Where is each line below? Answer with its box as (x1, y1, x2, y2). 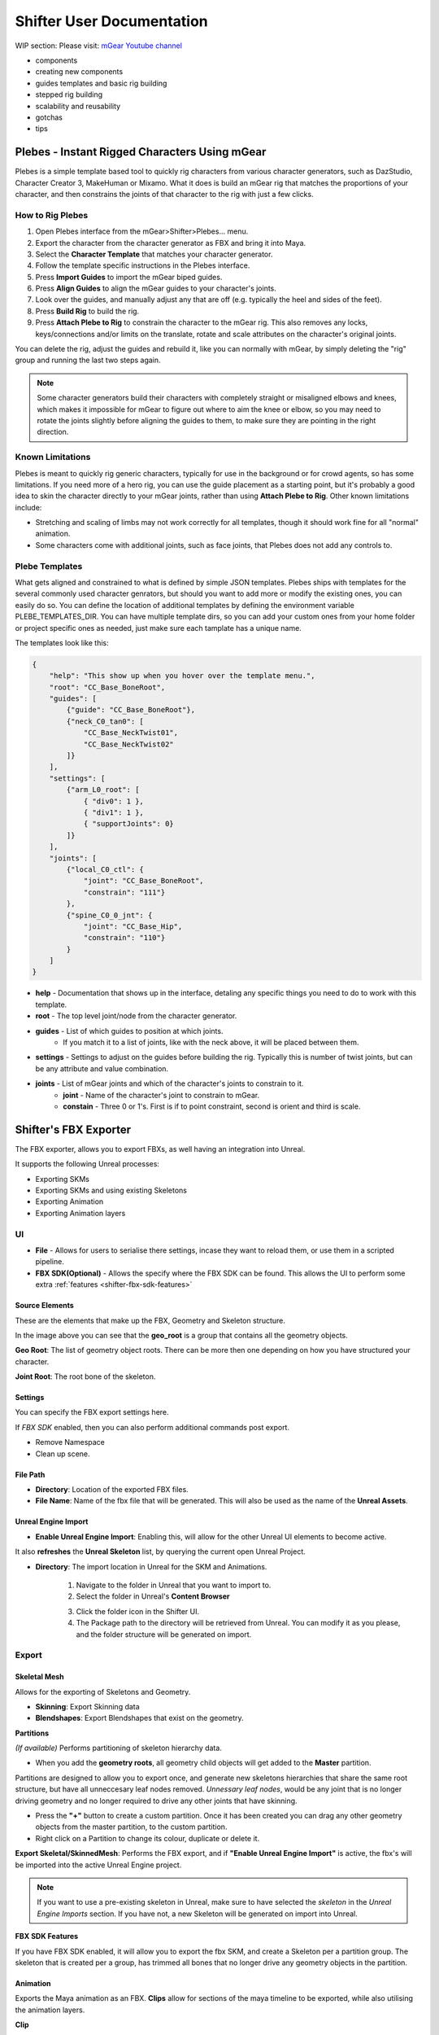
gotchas (35, 112, 63, 122)
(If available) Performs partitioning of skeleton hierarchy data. (15, 1743, 223, 1753)
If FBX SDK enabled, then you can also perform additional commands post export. (15, 1422, 290, 1432)
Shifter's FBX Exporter (15, 1123, 132, 1136)
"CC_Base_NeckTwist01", (83, 729, 179, 737)
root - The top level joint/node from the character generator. (35, 1011, 237, 1021)
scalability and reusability (35, 101, 121, 111)
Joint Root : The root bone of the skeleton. (15, 1372, 156, 1381)
